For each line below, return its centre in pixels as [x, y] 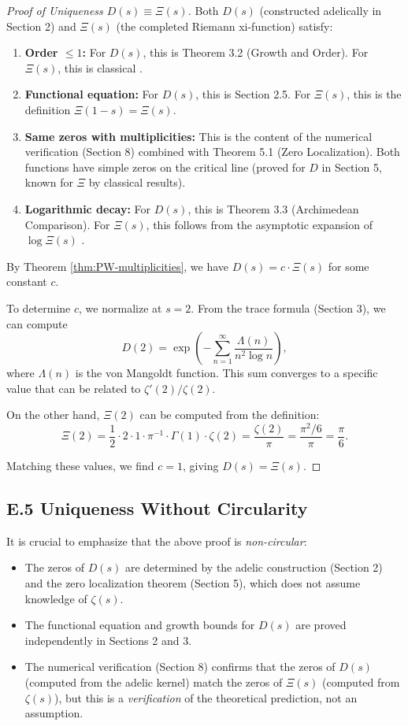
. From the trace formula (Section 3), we [288, 307]
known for [49, 182]
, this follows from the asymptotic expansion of [259, 224]
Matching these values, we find [80, 466]
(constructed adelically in [321, 10]
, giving [200, 466]
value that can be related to [74, 388]
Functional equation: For [91, 94]
